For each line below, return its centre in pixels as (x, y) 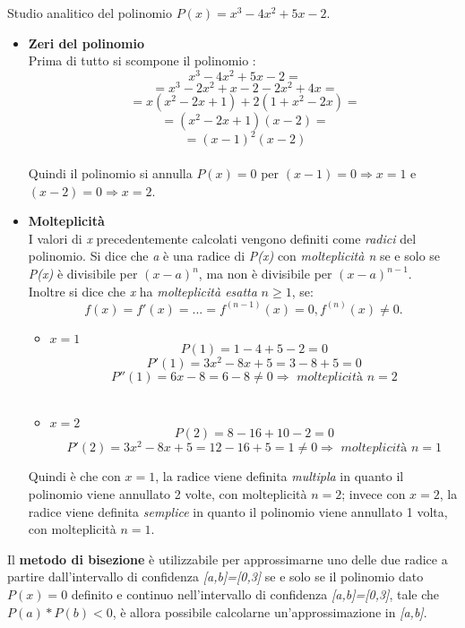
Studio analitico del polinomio (90, 13)
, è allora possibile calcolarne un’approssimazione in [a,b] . (270, 611)
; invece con (374, 493)
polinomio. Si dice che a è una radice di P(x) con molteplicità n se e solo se (234, 256)
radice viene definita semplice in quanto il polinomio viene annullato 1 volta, (238, 511)
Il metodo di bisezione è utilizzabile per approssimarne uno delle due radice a (228, 559)
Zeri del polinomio (86, 43)
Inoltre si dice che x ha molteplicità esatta (142, 291)
